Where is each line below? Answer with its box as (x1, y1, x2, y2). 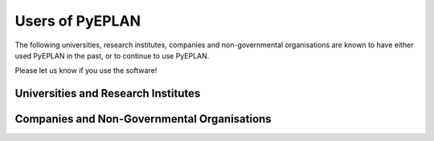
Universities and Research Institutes (14, 87, 201, 100)
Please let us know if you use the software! (14, 66, 158, 75)
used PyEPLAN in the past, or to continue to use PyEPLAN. (14, 50, 210, 60)
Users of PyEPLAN (14, 12, 141, 30)
